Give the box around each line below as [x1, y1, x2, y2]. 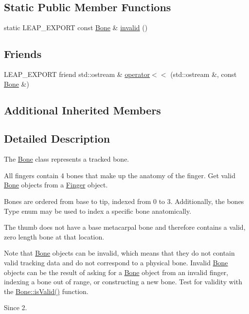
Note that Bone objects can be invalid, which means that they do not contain [4, 248, 235, 258]
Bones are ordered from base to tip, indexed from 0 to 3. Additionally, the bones [4, 196, 244, 206]
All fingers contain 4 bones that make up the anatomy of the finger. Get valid [4, 170, 235, 180]
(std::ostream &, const [170, 69, 237, 79]
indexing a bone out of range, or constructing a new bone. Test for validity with [4, 277, 242, 287]
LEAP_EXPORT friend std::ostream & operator [4, 69, 150, 79]
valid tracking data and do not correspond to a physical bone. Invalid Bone [4, 257, 228, 267]
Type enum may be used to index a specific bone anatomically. [4, 205, 192, 216]
